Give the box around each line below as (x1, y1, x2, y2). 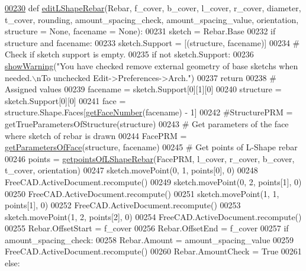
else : (5, 257, 20, 269)
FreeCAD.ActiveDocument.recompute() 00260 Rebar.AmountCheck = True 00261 (5, 245, 302, 257)
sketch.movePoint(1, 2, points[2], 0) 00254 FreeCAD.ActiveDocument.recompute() (5, 210, 302, 222)
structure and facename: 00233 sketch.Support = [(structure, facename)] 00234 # (5, 36, 300, 49)
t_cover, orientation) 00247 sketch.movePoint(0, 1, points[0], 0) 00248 (5, 164, 258, 176)
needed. (5, 71, 32, 83)
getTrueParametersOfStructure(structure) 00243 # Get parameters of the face (5, 117, 289, 130)
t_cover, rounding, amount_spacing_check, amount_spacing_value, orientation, (5, 13, 299, 25)
